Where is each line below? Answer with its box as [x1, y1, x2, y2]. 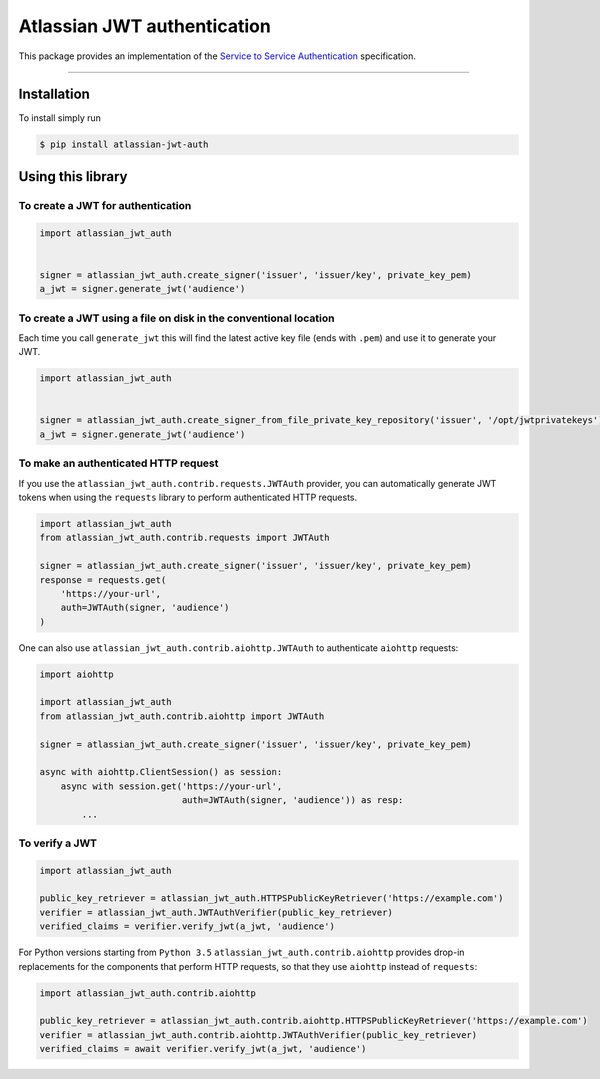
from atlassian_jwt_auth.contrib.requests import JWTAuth [39, 532, 330, 544]
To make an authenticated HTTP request [18, 456, 219, 470]
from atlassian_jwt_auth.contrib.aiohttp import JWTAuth [39, 710, 325, 722]
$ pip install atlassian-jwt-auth [39, 139, 209, 150]
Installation [18, 86, 90, 103]
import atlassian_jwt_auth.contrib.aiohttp [39, 987, 257, 999]
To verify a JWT [18, 836, 98, 850]
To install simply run [18, 112, 102, 124]
